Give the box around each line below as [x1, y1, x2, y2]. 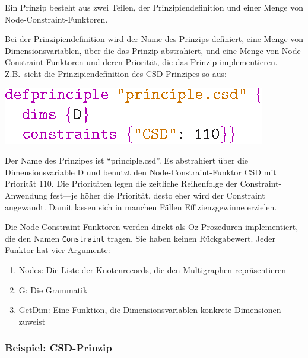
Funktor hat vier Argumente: [5, 244, 110, 256]
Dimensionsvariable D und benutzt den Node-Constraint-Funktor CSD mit [5, 165, 277, 178]
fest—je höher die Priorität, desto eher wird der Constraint [50, 188, 265, 201]
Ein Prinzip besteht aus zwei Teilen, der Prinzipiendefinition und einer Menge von [5, 1, 304, 13]
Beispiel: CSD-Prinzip [5, 340, 112, 355]
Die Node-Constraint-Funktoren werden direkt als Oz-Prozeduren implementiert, [5, 220, 299, 233]
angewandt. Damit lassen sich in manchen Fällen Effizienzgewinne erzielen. [5, 200, 277, 213]
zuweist [18, 315, 46, 327]
